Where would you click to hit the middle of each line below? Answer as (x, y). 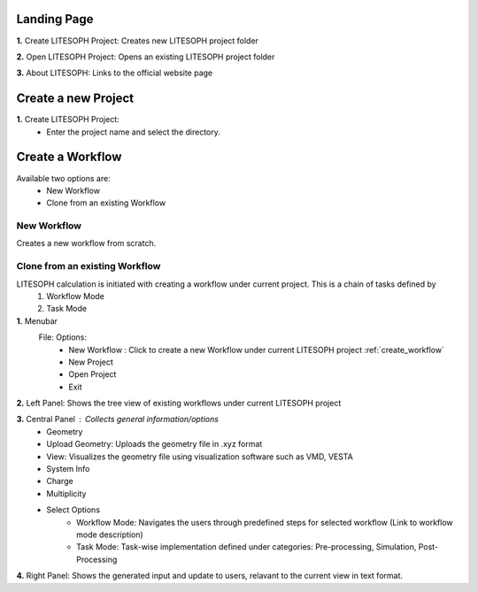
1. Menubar (37, 321)
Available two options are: (63, 178)
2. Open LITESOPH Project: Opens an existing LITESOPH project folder (146, 57)
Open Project (93, 374)
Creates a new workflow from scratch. (86, 243)
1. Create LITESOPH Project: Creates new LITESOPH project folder (137, 41)
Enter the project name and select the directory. (134, 132)
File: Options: (63, 337)
